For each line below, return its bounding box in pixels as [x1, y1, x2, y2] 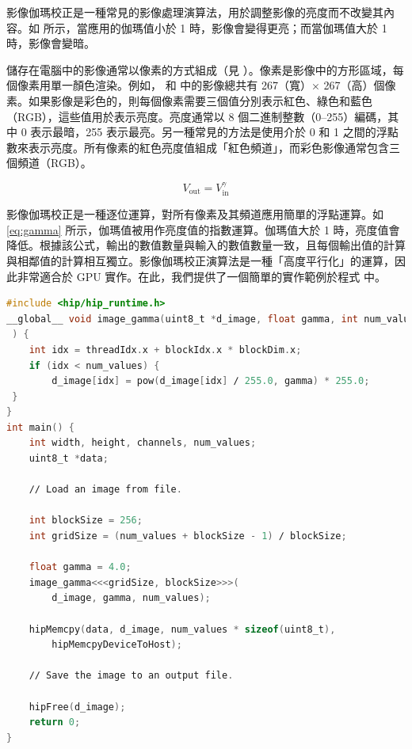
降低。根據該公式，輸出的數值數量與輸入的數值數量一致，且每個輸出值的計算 [6, 237, 406, 253]
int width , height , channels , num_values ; [29, 437, 257, 449]
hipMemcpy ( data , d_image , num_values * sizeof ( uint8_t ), [29, 623, 336, 635]
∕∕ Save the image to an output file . [29, 670, 234, 682]
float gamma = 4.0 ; [29, 561, 132, 573]
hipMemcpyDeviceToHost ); [51, 639, 182, 651]
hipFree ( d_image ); [29, 701, 126, 713]
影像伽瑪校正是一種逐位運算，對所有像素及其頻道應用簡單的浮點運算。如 [6, 206, 383, 222]
